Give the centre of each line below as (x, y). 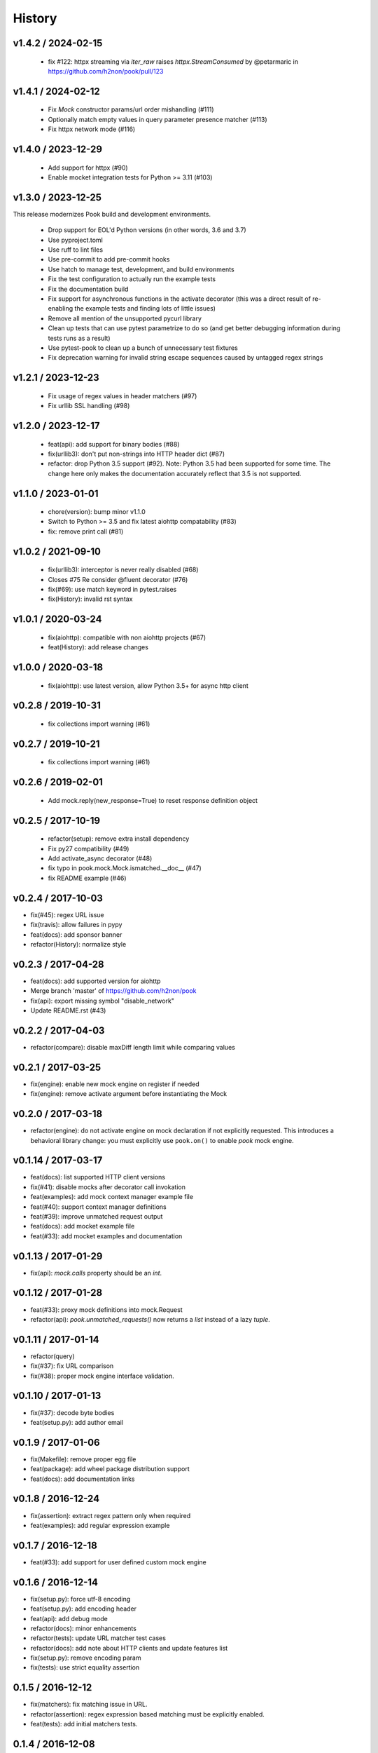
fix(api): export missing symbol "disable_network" (103, 1001)
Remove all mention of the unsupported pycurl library (125, 318)
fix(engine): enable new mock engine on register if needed (115, 1084)
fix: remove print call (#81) (86, 531)
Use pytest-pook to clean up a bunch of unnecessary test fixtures (143, 348)
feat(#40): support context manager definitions (99, 1207)
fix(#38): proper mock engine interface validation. (102, 1376)
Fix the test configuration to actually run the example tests (132, 279)
